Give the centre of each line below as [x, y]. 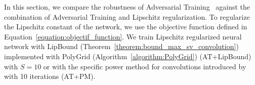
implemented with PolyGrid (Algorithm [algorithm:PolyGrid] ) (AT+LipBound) [128, 56]
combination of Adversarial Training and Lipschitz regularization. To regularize [127, 16]
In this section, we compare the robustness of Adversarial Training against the [127, 7]
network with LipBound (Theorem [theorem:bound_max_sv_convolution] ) [121, 46]
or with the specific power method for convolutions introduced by [145, 66]
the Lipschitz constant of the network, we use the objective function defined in [126, 27]
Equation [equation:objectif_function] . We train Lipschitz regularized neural [123, 36]
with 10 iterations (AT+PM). [50, 76]
